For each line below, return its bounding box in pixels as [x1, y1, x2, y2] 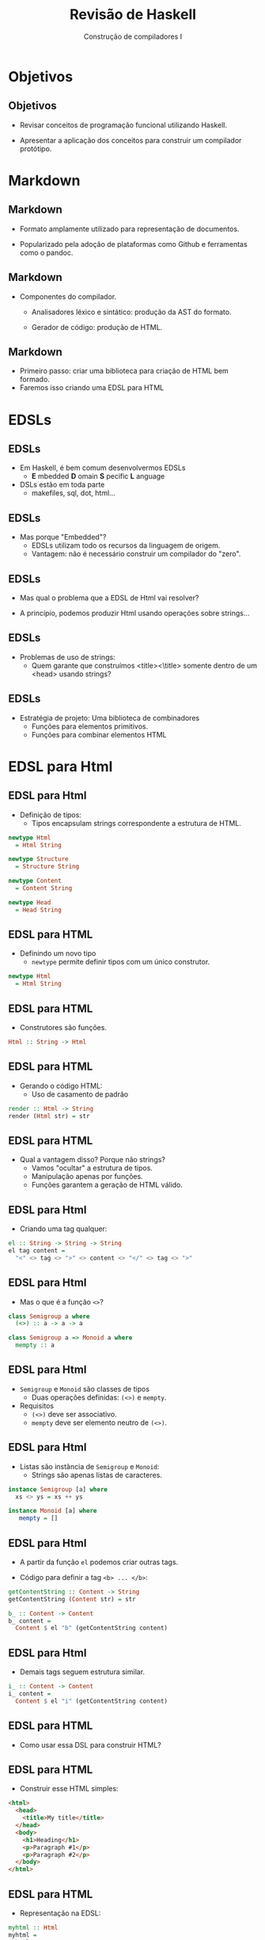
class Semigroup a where [8, 1312, 90, 1320]
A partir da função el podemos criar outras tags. [19, 1557, 179, 1567]
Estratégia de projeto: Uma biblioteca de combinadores [19, 713, 200, 722]
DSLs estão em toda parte [19, 480, 105, 490]
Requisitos [19, 1400, 55, 1410]
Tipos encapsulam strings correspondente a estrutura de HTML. [31, 818, 241, 828]
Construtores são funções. [19, 1023, 107, 1032]
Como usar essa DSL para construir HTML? [19, 1740, 162, 1749]
